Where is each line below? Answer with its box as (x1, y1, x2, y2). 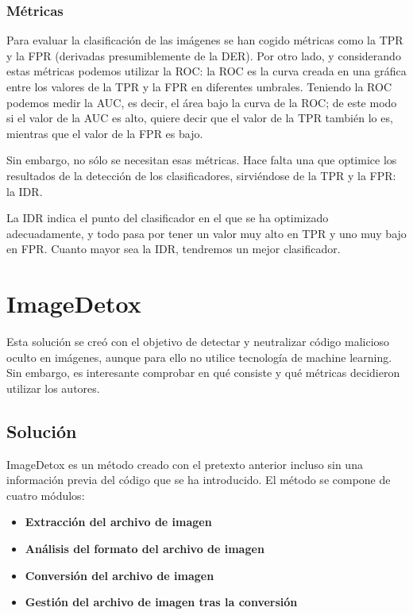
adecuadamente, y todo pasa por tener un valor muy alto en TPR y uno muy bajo (6, 225, 407, 241)
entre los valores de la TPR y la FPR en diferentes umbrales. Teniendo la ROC (6, 79, 392, 94)
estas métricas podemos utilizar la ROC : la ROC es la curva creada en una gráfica (6, 63, 407, 79)
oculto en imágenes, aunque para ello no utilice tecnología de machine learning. (6, 348, 392, 365)
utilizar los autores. (6, 379, 100, 396)
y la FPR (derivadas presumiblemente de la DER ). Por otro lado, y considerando (6, 47, 401, 63)
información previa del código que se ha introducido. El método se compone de (6, 471, 391, 488)
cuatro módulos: (6, 486, 85, 503)
